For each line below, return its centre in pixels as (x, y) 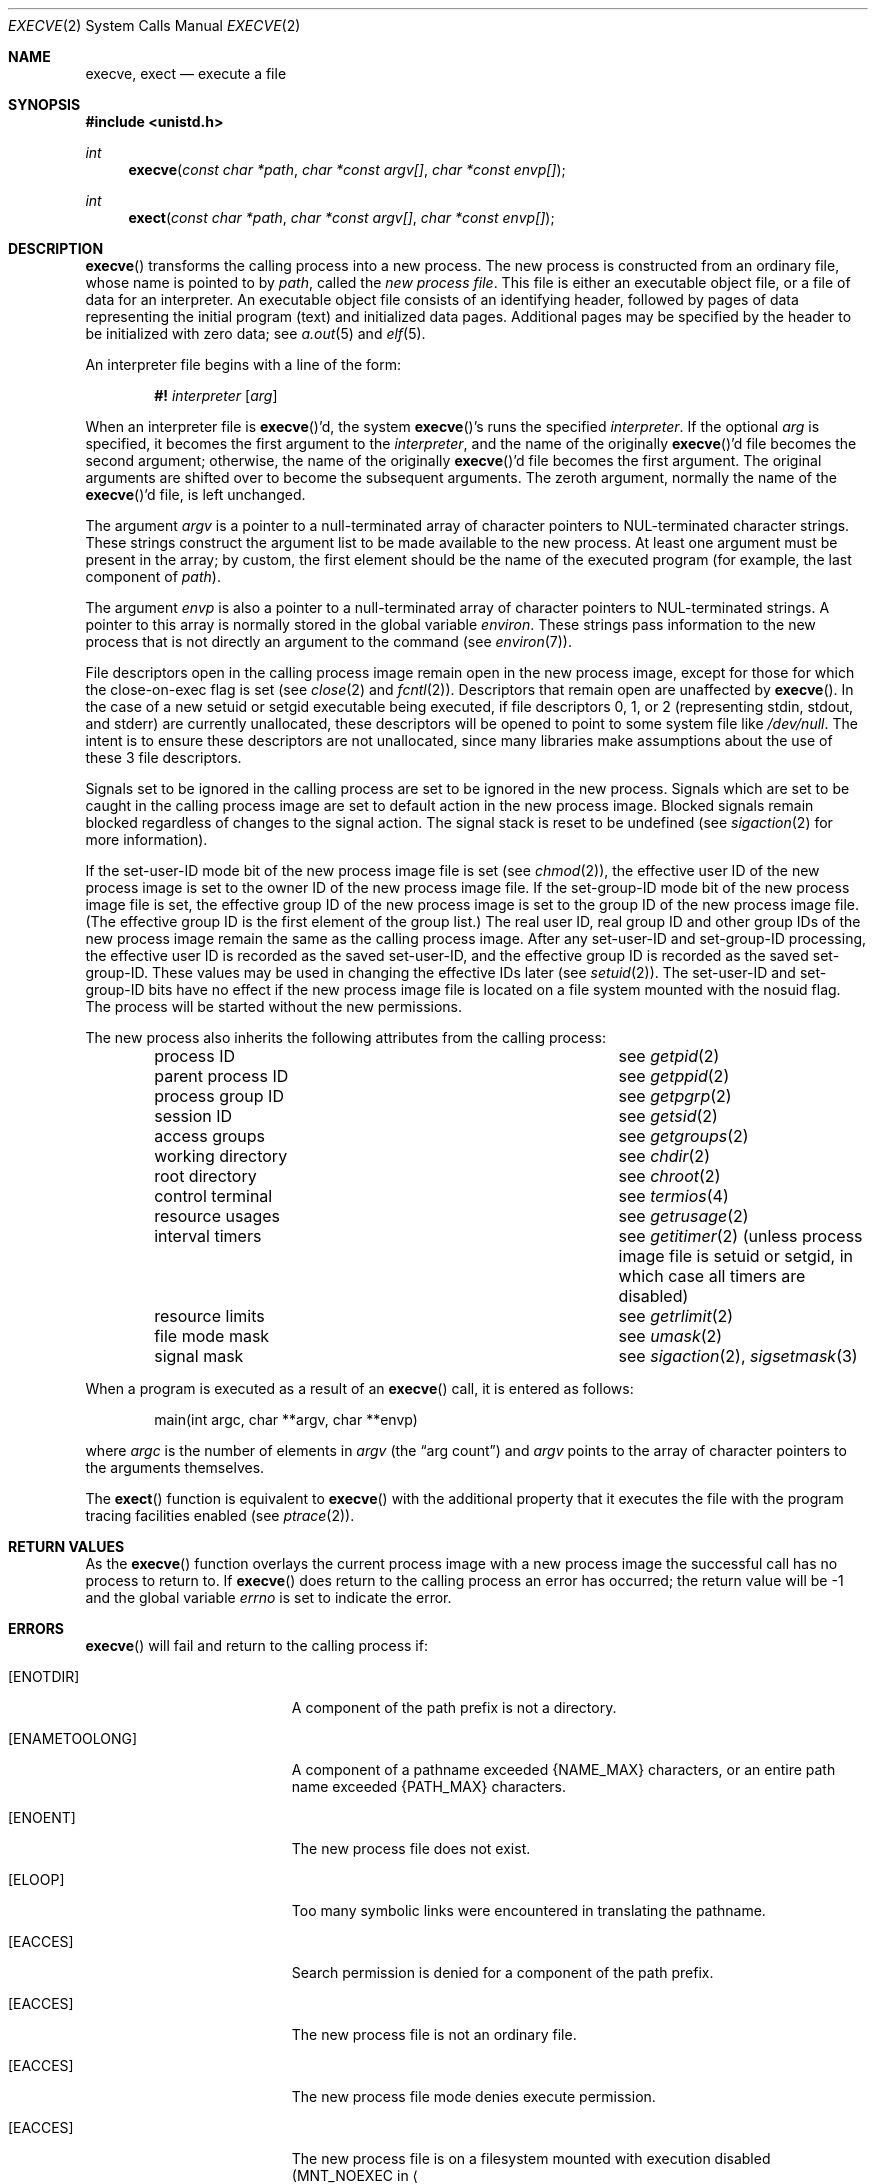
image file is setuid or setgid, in (735, 1256)
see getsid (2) (668, 1116)
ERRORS (36, 1628)
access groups (210, 1136)
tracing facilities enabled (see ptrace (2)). (220, 1515)
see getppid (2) (674, 1076)
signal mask (199, 1356)
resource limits (209, 1316)
